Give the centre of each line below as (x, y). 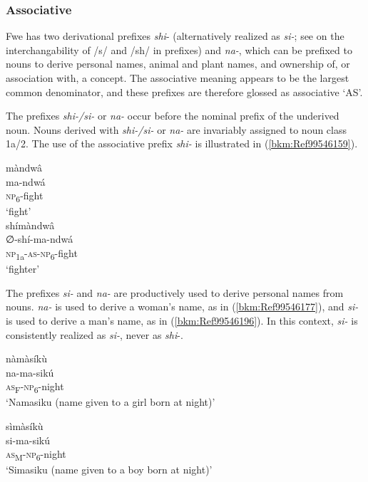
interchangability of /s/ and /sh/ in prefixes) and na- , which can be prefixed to (179, 49)
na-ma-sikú (30, 372)
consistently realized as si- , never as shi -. (94, 334)
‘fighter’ (23, 269)
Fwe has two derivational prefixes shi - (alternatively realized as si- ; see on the (175, 36)
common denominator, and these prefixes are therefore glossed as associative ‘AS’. (184, 91)
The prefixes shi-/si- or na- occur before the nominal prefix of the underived (173, 116)
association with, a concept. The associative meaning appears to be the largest (178, 78)
